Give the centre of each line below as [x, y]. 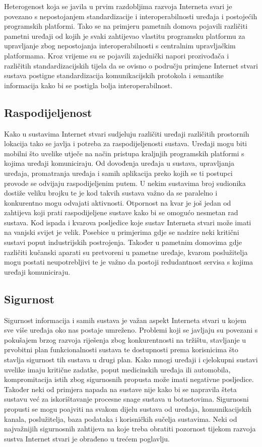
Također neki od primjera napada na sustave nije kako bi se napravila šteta [120, 389]
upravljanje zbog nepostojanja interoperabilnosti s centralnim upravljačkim [120, 46]
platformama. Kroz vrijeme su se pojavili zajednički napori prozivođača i [117, 55]
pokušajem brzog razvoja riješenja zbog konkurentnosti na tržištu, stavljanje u [125, 339]
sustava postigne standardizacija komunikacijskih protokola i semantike [114, 75]
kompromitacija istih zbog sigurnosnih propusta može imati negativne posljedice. [129, 379]
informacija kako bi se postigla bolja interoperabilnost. [88, 85]
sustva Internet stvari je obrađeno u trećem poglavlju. [87, 438]
